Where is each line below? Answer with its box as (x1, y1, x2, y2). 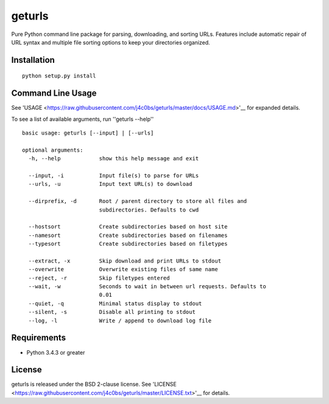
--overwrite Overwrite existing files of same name (28, 266, 219, 273)
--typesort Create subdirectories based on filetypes (28, 241, 228, 247)
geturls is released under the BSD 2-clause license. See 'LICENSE (11, 381, 177, 388)
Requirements (11, 333, 66, 343)
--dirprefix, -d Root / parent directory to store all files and (28, 198, 247, 205)
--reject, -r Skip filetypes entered (28, 274, 170, 282)
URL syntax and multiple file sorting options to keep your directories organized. (11, 38, 210, 46)
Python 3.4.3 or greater (26, 349, 85, 356)
